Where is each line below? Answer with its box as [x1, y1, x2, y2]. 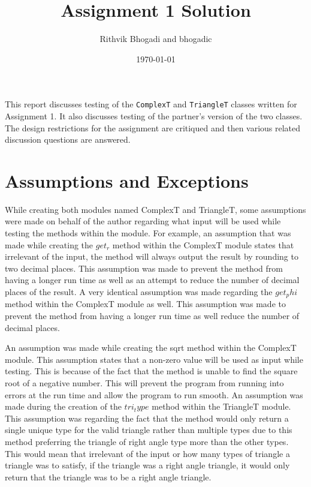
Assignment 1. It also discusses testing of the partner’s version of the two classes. [5, 109, 303, 122]
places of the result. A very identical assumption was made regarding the [5, 285, 273, 298]
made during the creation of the [5, 400, 122, 413]
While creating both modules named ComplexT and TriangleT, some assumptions [5, 203, 306, 215]
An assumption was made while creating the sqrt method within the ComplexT [5, 341, 297, 354]
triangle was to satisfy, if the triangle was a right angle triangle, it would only [5, 459, 290, 471]
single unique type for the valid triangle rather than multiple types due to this [5, 423, 292, 436]
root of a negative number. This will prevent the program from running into [5, 377, 284, 389]
